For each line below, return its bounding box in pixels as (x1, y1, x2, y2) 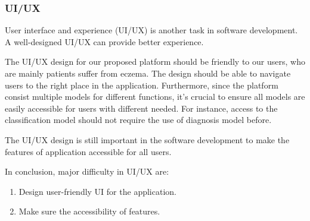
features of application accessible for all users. (5, 145, 172, 157)
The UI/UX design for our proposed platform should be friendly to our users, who (5, 55, 305, 68)
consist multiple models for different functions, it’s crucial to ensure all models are (5, 90, 305, 103)
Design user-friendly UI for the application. (18, 185, 176, 197)
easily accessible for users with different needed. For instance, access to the (5, 102, 278, 114)
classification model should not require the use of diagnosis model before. (5, 113, 272, 126)
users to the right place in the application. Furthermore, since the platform (5, 78, 278, 91)
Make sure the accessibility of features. (18, 205, 160, 217)
